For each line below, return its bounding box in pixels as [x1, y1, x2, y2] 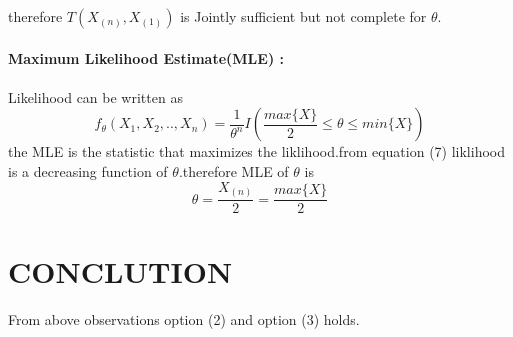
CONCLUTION [8, 251, 233, 292]
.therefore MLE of [178, 160, 289, 181]
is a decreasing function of [8, 160, 168, 181]
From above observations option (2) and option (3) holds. [8, 309, 360, 330]
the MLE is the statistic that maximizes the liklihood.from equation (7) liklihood [8, 141, 505, 162]
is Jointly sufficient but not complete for [180, 6, 427, 26]
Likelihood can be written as [8, 86, 183, 107]
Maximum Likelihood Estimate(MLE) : [8, 47, 284, 68]
